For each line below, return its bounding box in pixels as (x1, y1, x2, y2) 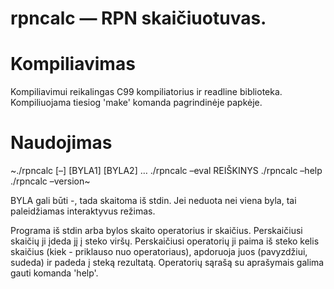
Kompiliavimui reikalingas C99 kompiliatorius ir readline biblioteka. (10, 86, 283, 98)
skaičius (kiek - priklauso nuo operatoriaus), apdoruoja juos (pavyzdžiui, (10, 246, 308, 258)
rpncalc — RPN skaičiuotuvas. (10, 7, 267, 30)
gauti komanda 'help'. (10, 267, 99, 279)
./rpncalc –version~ (10, 175, 91, 187)
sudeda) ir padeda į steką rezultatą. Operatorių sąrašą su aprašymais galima (10, 257, 325, 269)
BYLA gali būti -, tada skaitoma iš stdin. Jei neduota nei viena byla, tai (10, 195, 297, 207)
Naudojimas (10, 132, 113, 154)
